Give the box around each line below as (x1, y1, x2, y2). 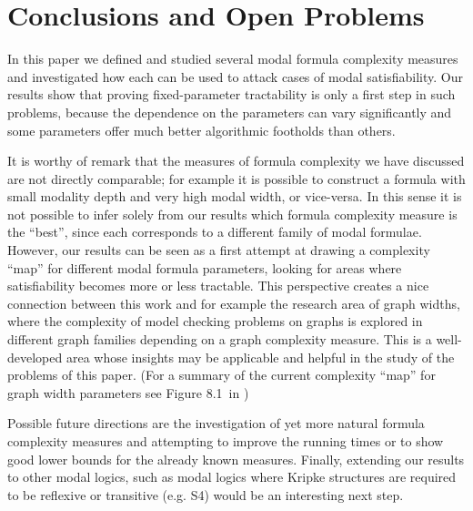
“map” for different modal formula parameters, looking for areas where (7, 258, 402, 277)
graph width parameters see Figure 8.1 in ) (7, 383, 249, 402)
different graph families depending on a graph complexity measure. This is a (7, 330, 432, 349)
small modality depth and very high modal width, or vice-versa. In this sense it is (7, 187, 462, 206)
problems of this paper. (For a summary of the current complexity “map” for (7, 365, 436, 384)
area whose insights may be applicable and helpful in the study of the (65, 347, 455, 366)
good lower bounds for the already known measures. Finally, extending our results (7, 449, 465, 468)
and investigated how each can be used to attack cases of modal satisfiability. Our (7, 66, 463, 86)
